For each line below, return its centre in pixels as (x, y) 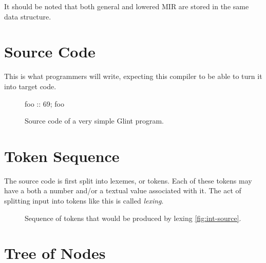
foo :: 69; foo (45, 103)
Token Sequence (62, 156)
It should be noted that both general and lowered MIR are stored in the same (127, 6)
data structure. (28, 16)
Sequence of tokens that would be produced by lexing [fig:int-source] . (133, 218)
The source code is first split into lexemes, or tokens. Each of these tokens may (128, 180)
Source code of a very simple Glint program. (94, 121)
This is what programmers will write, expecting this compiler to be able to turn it (133, 76)
